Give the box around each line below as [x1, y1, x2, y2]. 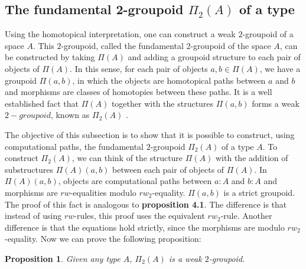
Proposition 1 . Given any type [5, 252, 121, 264]
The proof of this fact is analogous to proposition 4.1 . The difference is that [5, 198, 287, 210]
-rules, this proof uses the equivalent [74, 209, 205, 222]
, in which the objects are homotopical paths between [72, 74, 266, 86]
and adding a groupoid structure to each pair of [128, 51, 301, 63]
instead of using [5, 209, 62, 222]
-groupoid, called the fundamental [61, 39, 184, 51]
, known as [50, 109, 90, 121]
